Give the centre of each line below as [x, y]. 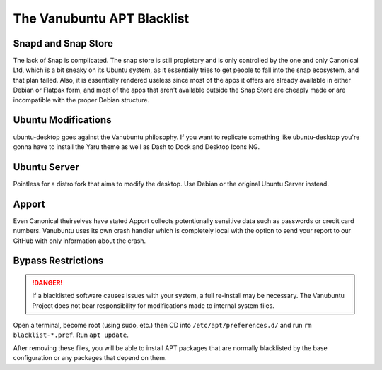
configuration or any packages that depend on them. [90, 358]
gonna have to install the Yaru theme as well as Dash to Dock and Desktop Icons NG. [137, 147]
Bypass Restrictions [58, 261]
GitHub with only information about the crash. [80, 241]
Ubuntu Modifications [62, 120]
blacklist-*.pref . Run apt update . [71, 335]
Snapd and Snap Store [63, 43]
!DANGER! [47, 282]
